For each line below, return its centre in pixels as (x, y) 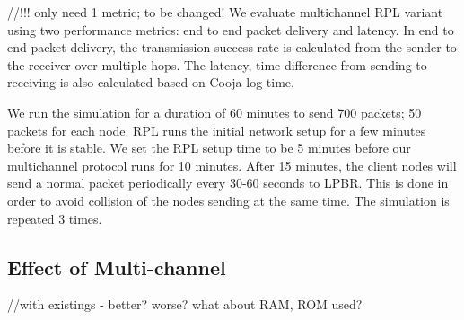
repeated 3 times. (55, 218)
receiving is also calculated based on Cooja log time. (151, 82)
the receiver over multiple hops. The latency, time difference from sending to (217, 64)
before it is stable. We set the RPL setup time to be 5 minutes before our (209, 148)
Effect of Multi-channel (117, 267)
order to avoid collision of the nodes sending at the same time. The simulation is (228, 200)
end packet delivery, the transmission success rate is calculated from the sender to (232, 47)
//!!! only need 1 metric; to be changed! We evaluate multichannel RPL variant (225, 12)
